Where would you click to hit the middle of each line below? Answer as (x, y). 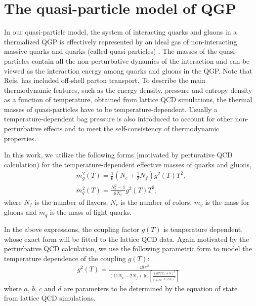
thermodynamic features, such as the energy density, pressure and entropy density (128, 90)
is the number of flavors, (71, 202)
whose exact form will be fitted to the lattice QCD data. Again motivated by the (127, 239)
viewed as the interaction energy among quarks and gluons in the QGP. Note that (128, 70)
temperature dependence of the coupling (65, 258)
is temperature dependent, (203, 229)
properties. (20, 138)
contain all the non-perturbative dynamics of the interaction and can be (141, 60)
